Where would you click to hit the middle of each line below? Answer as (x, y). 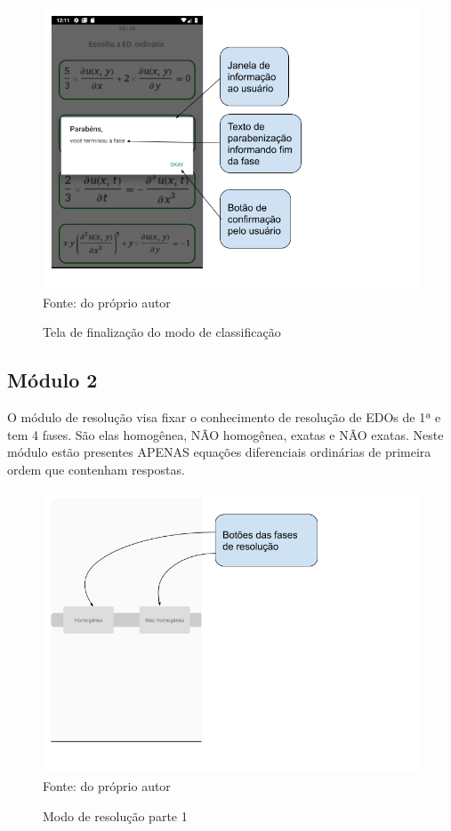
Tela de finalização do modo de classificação (162, 332)
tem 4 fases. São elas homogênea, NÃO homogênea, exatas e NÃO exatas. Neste (225, 434)
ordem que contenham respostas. (96, 469)
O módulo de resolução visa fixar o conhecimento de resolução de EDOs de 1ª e (224, 416)
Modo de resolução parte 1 (115, 815)
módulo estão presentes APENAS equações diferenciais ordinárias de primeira (219, 452)
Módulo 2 (52, 380)
